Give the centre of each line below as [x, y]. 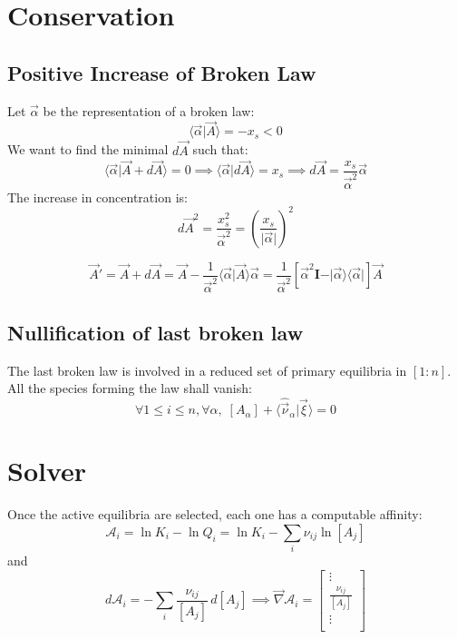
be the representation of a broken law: [149, 110]
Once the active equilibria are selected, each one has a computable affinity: [215, 514]
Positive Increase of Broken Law [162, 72]
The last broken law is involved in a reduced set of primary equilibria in [207, 370]
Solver [47, 471]
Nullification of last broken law [156, 332]
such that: [220, 149]
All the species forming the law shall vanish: [130, 388]
